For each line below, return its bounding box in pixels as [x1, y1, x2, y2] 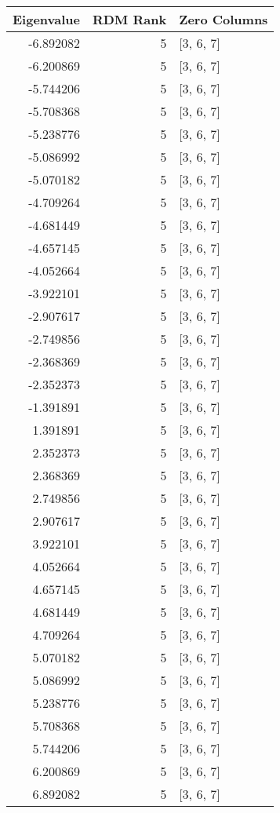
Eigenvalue [13, 10, 80, 28]
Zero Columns [179, 10, 268, 28]
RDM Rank [92, 10, 167, 28]
